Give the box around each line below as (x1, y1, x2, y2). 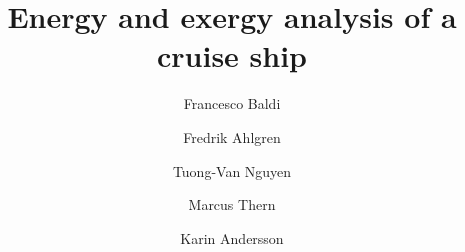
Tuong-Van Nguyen (172, 160, 292, 181)
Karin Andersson (180, 227, 284, 248)
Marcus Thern (188, 194, 276, 215)
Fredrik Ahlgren (183, 126, 281, 147)
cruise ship (156, 35, 308, 76)
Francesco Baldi (183, 93, 281, 114)
